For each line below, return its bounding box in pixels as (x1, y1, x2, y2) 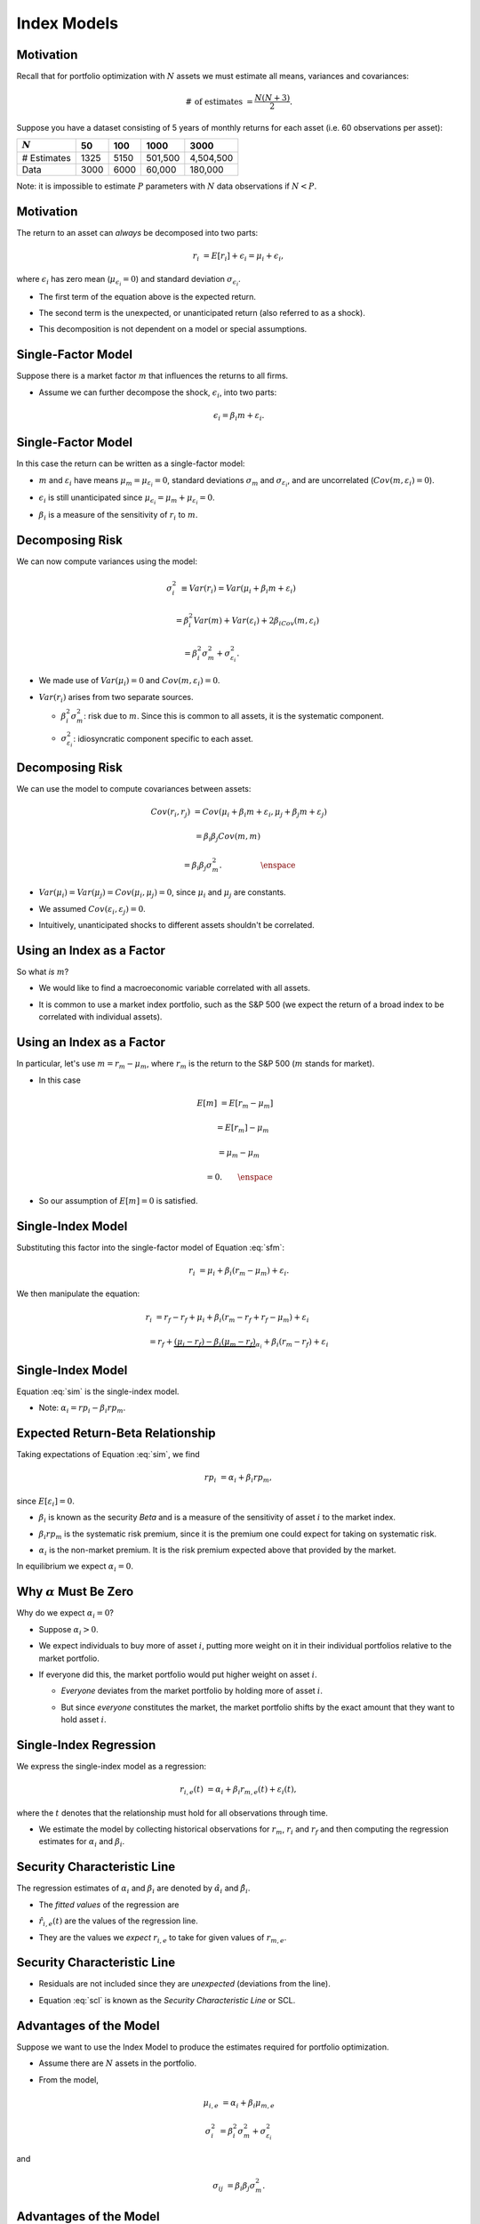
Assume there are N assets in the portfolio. (38, 2058, 197, 2068)
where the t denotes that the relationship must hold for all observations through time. (16, 1807, 328, 1818)
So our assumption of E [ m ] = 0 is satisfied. (38, 1195, 198, 1205)
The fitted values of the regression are (38, 1899, 180, 1910)
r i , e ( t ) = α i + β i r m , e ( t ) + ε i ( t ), (179, 1785, 297, 1796)
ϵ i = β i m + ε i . (213, 410, 265, 423)
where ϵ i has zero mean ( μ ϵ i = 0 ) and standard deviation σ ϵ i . (16, 274, 242, 288)
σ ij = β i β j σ (212, 2180, 256, 2193)
